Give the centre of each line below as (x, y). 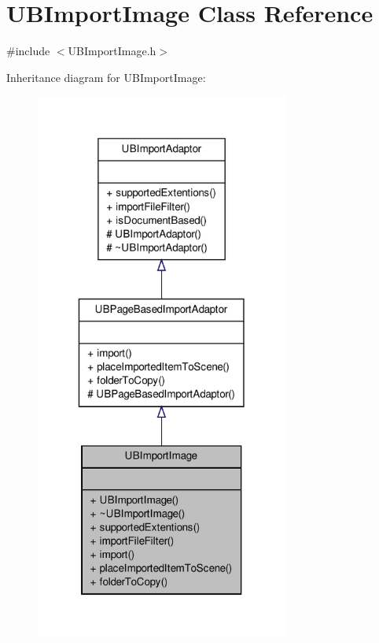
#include (28, 51)
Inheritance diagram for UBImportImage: (106, 77)
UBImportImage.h (112, 51)
